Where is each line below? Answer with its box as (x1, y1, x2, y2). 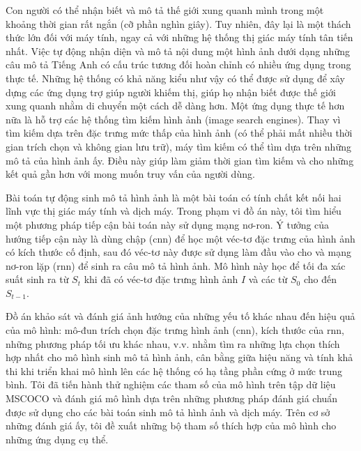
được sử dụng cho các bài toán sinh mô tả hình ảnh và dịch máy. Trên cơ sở (6, 404, 330, 419)
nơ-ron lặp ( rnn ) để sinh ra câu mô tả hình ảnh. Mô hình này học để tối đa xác (6, 258, 346, 273)
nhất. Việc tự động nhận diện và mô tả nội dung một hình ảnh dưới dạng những (6, 43, 350, 58)
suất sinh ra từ (6, 272, 69, 286)
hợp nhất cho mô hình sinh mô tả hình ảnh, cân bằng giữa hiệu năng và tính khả (6, 350, 353, 365)
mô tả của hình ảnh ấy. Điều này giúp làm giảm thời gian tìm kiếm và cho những (6, 153, 354, 167)
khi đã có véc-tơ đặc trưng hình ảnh (84, 272, 238, 286)
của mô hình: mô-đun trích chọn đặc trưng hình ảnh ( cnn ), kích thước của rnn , (6, 323, 344, 337)
